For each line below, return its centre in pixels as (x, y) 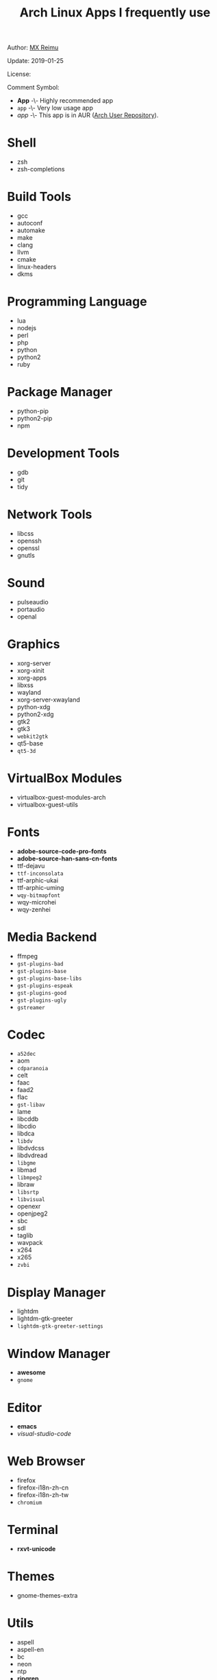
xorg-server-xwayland (49, 700)
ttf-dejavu (31, 865)
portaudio (31, 609)
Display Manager (56, 1292)
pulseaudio (33, 602)
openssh (29, 541)
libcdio (26, 1126)
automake (31, 230)
